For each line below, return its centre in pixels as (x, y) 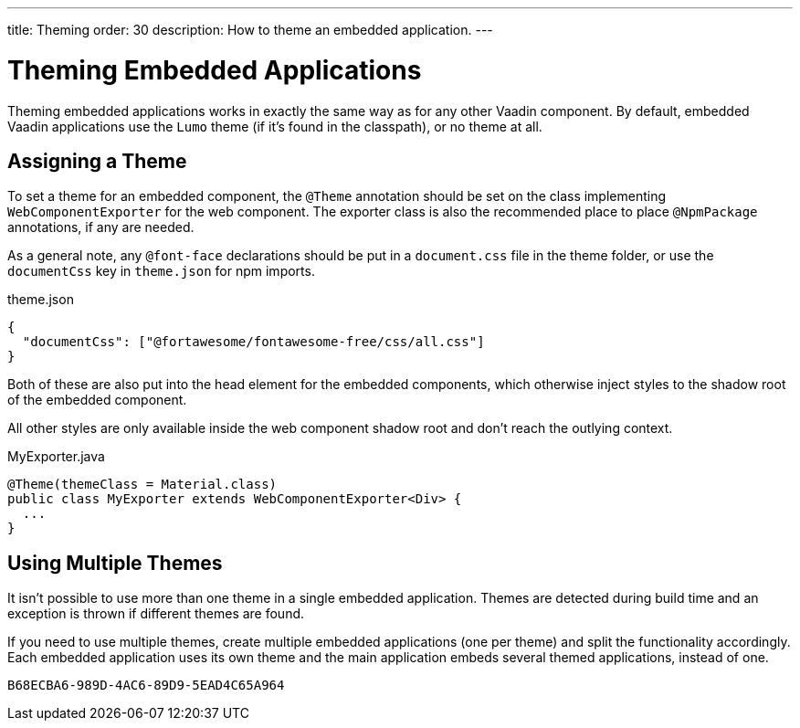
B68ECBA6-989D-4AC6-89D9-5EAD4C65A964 (146, 686)
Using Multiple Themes (115, 563)
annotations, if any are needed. (101, 227)
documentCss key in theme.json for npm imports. (161, 271)
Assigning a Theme (97, 161)
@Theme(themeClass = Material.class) (142, 485)
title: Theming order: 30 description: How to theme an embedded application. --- (250, 30)
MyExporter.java (56, 457)
